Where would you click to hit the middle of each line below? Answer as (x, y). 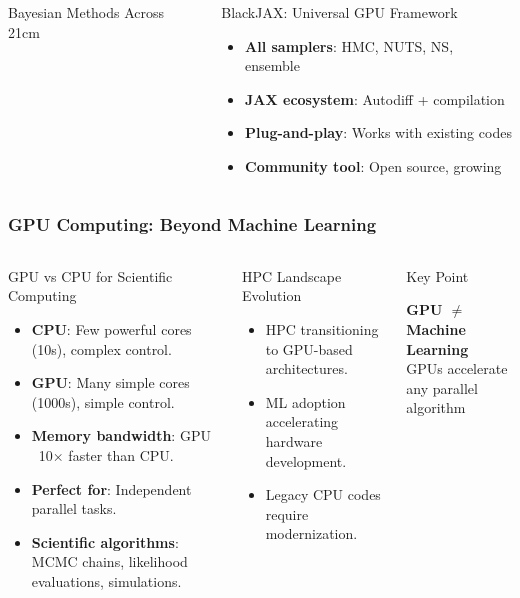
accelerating (302, 421)
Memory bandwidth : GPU (121, 435)
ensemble (272, 65)
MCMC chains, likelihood (109, 561)
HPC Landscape (291, 275)
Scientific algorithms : (105, 541)
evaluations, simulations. (106, 580)
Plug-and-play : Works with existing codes (378, 132)
